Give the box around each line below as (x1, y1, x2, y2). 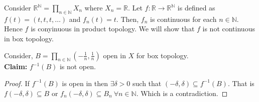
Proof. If (4, 78, 30, 88)
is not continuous (202, 23, 255, 34)
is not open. (59, 61, 96, 72)
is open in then (62, 78, 108, 88)
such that (133, 78, 162, 88)
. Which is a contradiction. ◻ (136, 88, 228, 98)
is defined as (177, 2, 215, 12)
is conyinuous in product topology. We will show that (31, 23, 195, 34)
